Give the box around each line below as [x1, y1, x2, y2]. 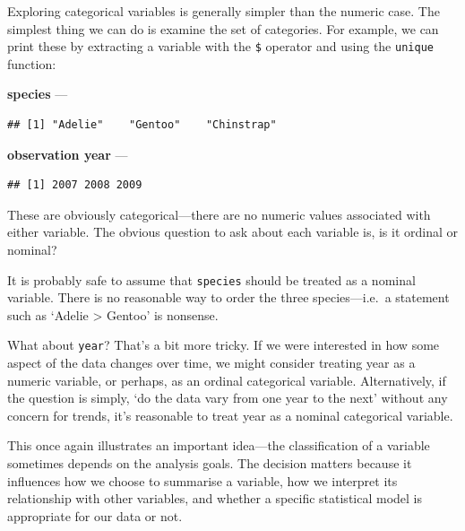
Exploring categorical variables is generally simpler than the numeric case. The [7, 2, 440, 20]
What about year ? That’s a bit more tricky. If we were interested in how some [7, 335, 440, 354]
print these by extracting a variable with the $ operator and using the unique [7, 37, 434, 56]
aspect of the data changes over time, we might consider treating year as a [7, 353, 416, 372]
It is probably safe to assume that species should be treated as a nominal [7, 270, 416, 289]
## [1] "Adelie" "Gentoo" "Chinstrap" [7, 118, 277, 132]
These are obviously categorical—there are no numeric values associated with [7, 205, 431, 223]
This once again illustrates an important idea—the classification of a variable [7, 436, 430, 455]
